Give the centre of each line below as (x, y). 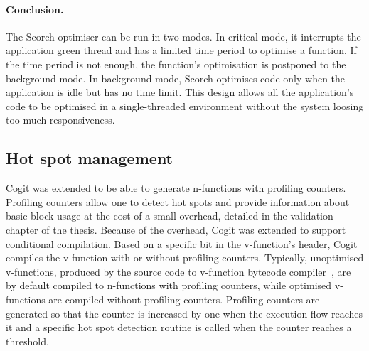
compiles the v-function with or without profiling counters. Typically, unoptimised (185, 258)
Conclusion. (35, 9)
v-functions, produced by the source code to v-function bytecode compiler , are (178, 271)
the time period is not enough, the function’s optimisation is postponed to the (176, 64)
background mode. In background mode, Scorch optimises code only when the (176, 78)
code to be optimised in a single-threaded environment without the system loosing (185, 106)
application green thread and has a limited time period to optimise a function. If (181, 50)
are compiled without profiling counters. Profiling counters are (184, 299)
